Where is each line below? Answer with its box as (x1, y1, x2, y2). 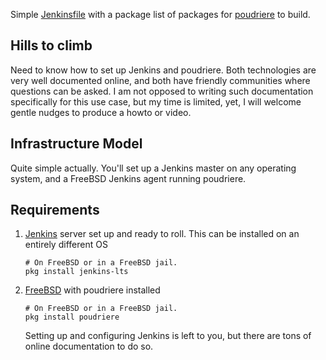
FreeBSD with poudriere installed (24, 284, 161, 296)
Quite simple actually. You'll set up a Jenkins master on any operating (10, 162, 297, 174)
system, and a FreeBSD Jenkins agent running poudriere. (10, 172, 247, 184)
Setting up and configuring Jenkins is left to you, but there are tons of (24, 330, 312, 342)
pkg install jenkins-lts (24, 267, 129, 277)
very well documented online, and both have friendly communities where (10, 74, 311, 86)
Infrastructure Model (10, 135, 143, 153)
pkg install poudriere (24, 312, 120, 323)
